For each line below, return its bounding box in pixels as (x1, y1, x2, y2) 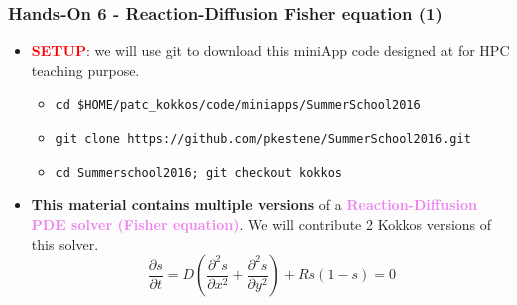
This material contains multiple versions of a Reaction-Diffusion (31, 194, 477, 215)
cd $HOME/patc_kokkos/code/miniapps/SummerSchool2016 (55, 98, 421, 113)
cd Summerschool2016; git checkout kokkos (55, 165, 342, 180)
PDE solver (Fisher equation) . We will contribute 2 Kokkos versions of (31, 213, 492, 234)
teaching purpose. (31, 59, 140, 80)
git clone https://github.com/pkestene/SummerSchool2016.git (55, 132, 471, 147)
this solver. (31, 233, 99, 254)
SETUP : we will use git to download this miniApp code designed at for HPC (31, 40, 510, 61)
